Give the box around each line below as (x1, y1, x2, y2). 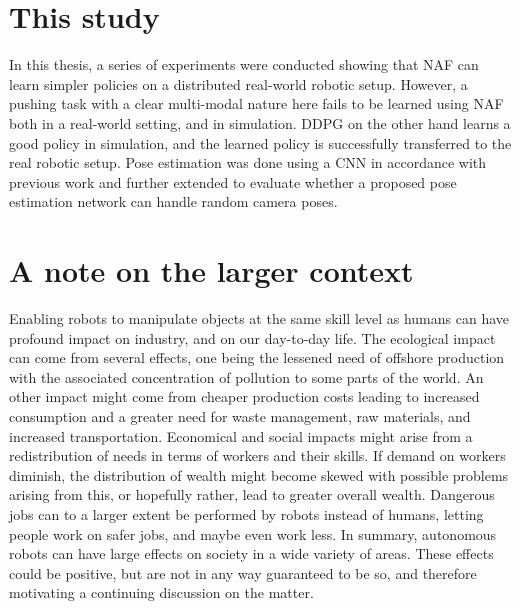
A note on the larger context (9, 250, 414, 291)
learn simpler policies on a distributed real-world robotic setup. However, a (9, 73, 468, 94)
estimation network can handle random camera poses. (9, 191, 338, 212)
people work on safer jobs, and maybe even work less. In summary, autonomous (9, 523, 497, 544)
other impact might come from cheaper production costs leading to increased (9, 386, 480, 407)
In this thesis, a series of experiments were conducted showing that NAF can (9, 54, 479, 75)
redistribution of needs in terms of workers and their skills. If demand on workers (9, 445, 506, 466)
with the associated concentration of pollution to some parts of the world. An (9, 366, 484, 387)
